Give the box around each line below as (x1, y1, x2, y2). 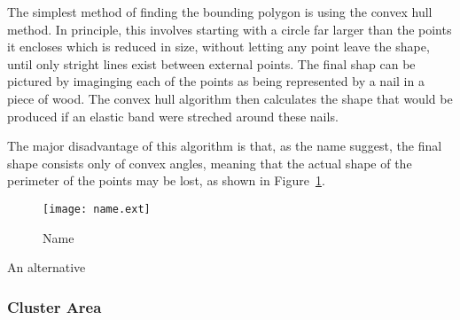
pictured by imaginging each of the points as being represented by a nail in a (7, 72, 425, 90)
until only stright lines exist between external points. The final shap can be (7, 54, 416, 73)
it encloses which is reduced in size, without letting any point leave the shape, (7, 37, 430, 56)
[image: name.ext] (43, 202, 151, 215)
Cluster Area (7, 295, 102, 317)
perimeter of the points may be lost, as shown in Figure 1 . (7, 171, 325, 190)
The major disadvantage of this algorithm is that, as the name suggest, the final (7, 137, 442, 155)
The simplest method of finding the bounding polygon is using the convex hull (7, 3, 433, 20)
